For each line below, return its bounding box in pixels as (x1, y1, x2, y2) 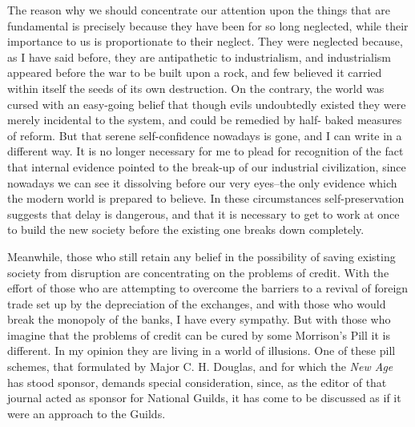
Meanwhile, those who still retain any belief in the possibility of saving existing (7, 248, 396, 264)
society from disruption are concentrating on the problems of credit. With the (7, 264, 389, 280)
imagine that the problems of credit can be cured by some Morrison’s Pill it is (7, 326, 390, 343)
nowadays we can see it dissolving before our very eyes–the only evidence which (7, 174, 397, 191)
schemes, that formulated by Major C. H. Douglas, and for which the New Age (7, 358, 393, 375)
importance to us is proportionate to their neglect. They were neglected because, (7, 33, 403, 50)
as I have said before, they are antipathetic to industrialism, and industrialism (7, 48, 391, 65)
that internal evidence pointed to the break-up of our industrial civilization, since (7, 158, 406, 175)
